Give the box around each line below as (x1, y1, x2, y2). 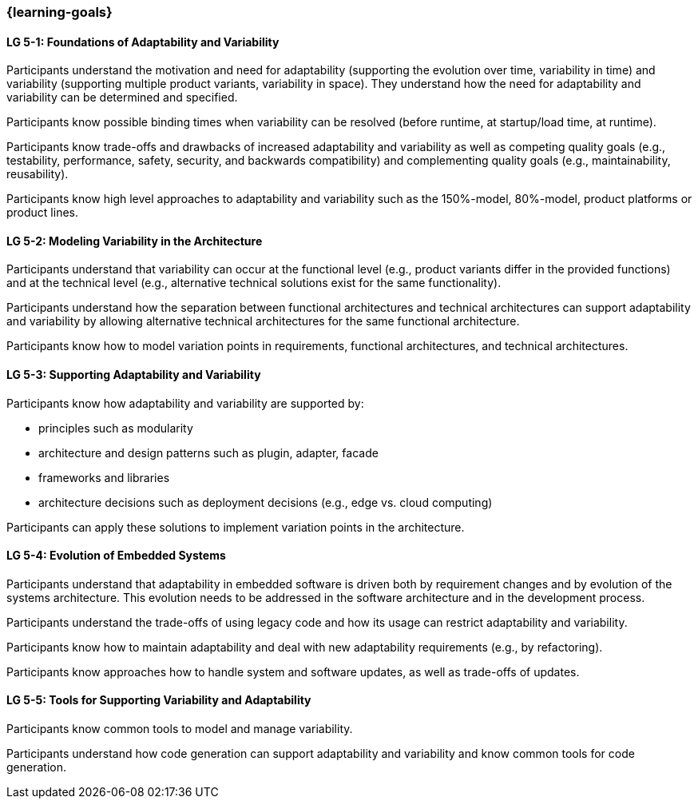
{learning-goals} (6, 4, 113, 20)
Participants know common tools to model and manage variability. (6, 722, 353, 736)
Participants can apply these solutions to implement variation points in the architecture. (6, 520, 465, 534)
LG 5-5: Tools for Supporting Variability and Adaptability (6, 693, 311, 707)
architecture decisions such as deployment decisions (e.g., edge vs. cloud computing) (38, 495, 493, 509)
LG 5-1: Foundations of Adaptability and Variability (6, 34, 280, 49)
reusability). (6, 167, 69, 181)
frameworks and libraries (38, 470, 170, 484)
